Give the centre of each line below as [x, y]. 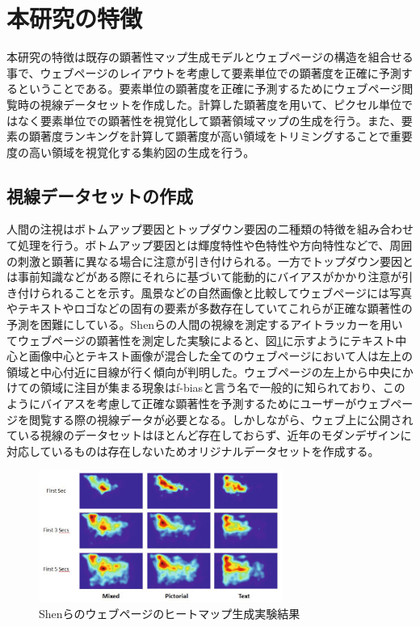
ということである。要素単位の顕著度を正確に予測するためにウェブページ [210, 88]
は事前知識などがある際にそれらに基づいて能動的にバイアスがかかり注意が [204, 277]
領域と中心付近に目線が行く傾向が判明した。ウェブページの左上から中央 [199, 371]
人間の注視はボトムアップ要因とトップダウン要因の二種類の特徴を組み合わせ [210, 229]
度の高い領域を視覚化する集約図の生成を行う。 [131, 151]
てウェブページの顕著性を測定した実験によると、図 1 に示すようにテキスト [201, 340]
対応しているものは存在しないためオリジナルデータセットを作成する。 [193, 450]
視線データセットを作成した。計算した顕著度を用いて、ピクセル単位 [220, 104]
